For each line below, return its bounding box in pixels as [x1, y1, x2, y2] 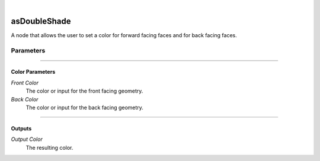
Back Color [11, 96, 39, 103]
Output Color [11, 136, 43, 143]
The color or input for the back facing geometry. [25, 104, 143, 111]
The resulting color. [25, 144, 73, 151]
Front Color [11, 79, 39, 86]
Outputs [11, 125, 32, 132]
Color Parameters [11, 68, 56, 75]
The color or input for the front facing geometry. [25, 87, 143, 94]
